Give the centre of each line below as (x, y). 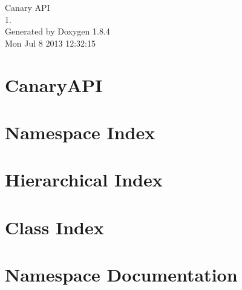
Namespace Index (80, 132)
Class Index (54, 227)
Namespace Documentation (121, 275)
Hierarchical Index (84, 180)
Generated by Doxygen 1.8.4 (57, 31)
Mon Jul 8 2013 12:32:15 (50, 43)
